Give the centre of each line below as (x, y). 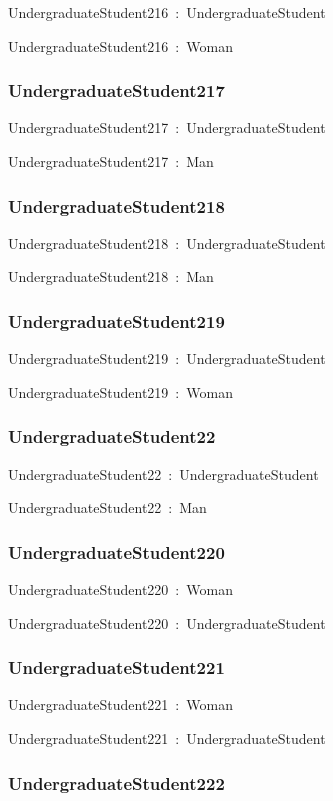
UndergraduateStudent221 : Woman (120, 704)
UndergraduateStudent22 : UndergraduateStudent (163, 473)
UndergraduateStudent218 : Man (111, 276)
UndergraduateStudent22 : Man (107, 507)
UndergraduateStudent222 (116, 782)
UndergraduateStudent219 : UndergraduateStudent (167, 358)
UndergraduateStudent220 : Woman (120, 589)
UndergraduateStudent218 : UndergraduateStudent (167, 242)
